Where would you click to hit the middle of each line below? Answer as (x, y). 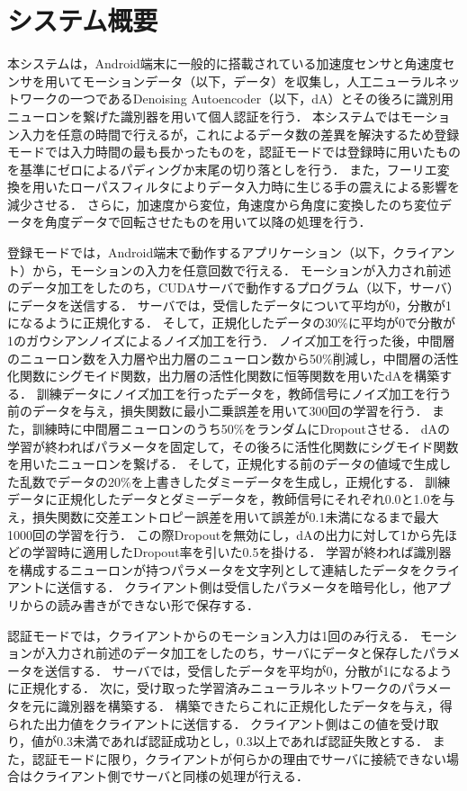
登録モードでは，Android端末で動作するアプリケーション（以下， (200, 252)
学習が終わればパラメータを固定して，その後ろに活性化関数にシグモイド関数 (233, 446)
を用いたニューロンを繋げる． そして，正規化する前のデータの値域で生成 (223, 464)
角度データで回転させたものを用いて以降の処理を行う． (208, 222)
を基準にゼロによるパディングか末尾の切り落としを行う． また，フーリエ (222, 169)
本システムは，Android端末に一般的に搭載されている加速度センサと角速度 (225, 63)
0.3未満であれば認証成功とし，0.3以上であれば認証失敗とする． (243, 741)
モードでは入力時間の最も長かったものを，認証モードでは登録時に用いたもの (234, 152)
